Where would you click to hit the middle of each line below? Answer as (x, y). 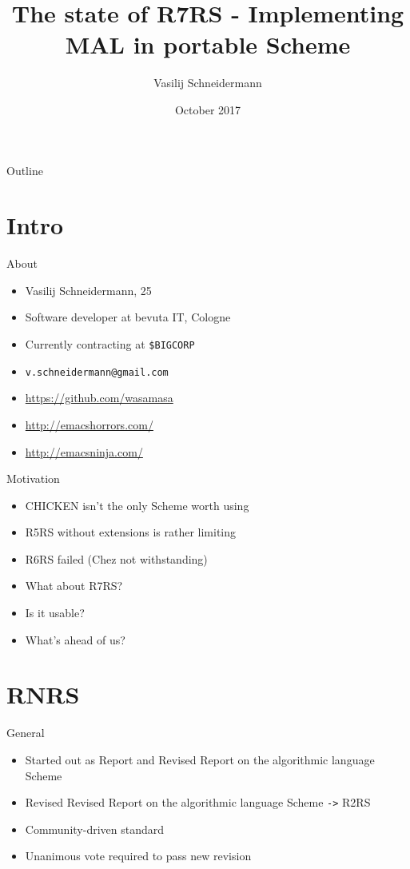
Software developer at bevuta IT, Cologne (128, 317)
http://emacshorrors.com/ (89, 424)
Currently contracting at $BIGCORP (110, 344)
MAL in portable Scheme (208, 44)
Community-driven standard (95, 829)
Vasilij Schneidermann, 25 (88, 290)
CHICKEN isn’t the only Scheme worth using (137, 505)
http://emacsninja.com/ (84, 451)
